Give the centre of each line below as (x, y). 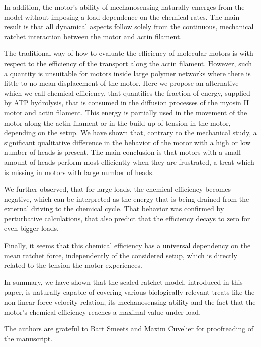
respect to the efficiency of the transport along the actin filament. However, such (128, 63)
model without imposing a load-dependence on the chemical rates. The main (122, 16)
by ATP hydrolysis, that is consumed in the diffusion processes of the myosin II (127, 103)
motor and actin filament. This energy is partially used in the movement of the (126, 112)
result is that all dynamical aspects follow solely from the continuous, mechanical (129, 26)
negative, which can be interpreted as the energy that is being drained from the (127, 198)
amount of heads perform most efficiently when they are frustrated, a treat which (129, 162)
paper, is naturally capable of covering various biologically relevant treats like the (129, 292)
